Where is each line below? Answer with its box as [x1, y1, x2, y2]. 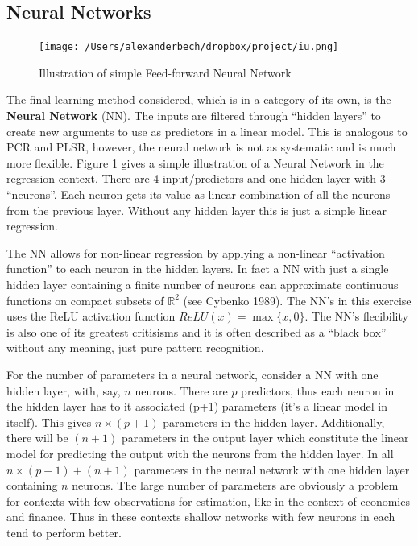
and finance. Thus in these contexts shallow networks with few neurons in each [6, 508, 395, 525]
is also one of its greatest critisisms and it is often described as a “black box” [6, 323, 387, 340]
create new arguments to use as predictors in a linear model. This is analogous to [6, 122, 408, 139]
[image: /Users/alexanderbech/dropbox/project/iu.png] [39, 41, 339, 53]
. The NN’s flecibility [304, 308, 408, 325]
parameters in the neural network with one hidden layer [134, 461, 410, 478]
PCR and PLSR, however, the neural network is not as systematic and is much [6, 139, 396, 155]
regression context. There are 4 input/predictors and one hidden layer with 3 [6, 170, 386, 187]
